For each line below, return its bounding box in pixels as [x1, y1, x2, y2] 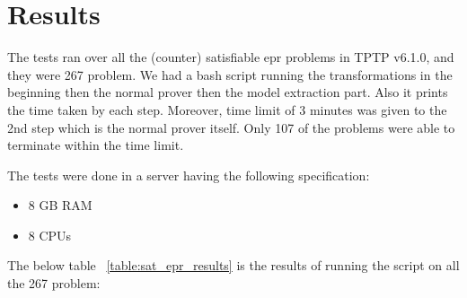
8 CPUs [28, 225, 72, 244]
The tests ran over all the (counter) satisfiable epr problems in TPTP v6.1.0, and [7, 48, 454, 66]
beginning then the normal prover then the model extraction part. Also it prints [7, 83, 448, 101]
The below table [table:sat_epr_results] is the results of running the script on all [7, 256, 460, 275]
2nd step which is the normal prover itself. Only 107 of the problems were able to [7, 118, 455, 136]
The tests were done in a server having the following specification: [7, 165, 370, 184]
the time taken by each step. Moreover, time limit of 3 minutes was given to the [7, 100, 447, 118]
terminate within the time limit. [7, 136, 184, 154]
